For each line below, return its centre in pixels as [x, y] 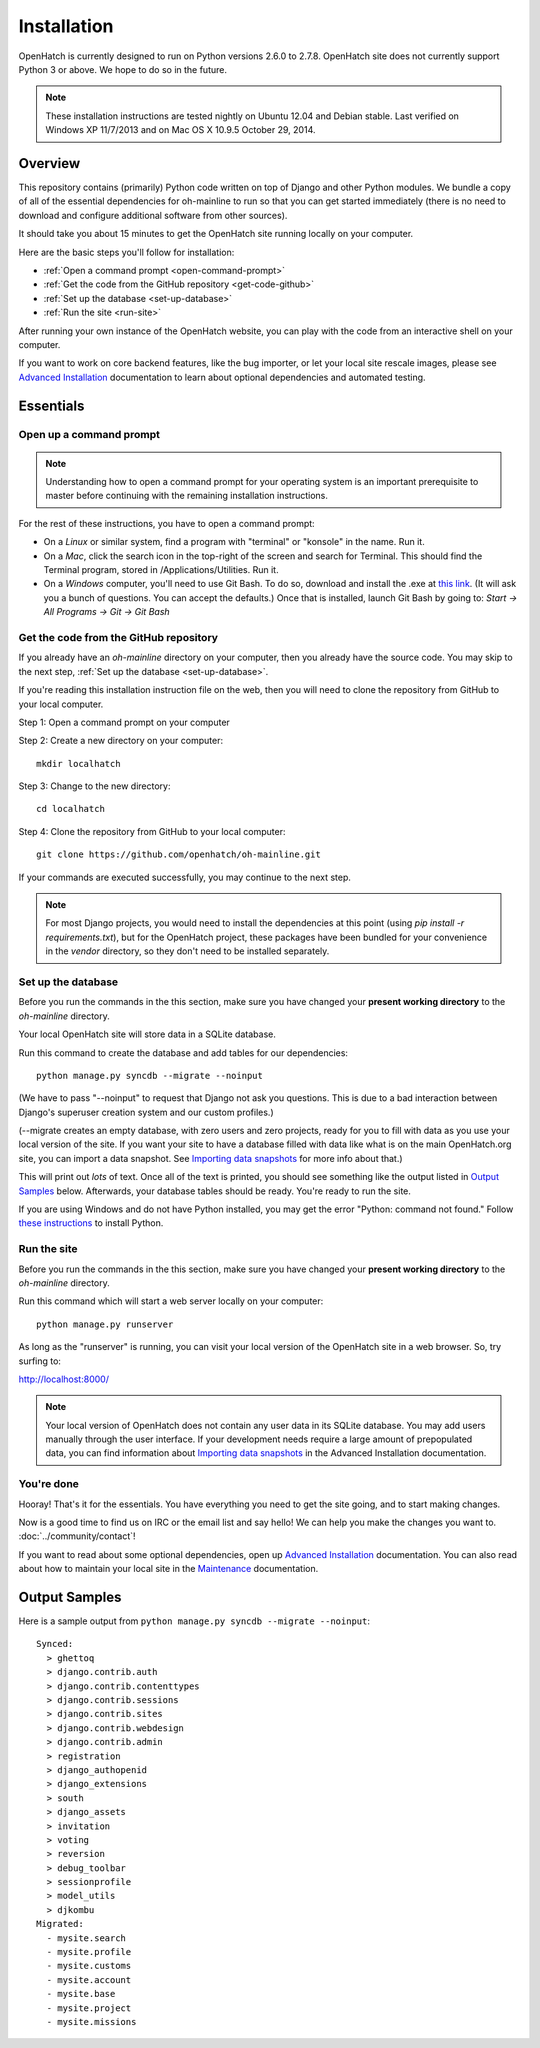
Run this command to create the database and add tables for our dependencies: [183, 1052]
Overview [49, 163]
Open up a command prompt [89, 435]
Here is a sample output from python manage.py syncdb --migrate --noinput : [194, 1621]
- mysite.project [89, 2008]
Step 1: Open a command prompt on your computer [124, 722]
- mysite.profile [89, 1952]
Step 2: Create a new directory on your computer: [121, 741]
